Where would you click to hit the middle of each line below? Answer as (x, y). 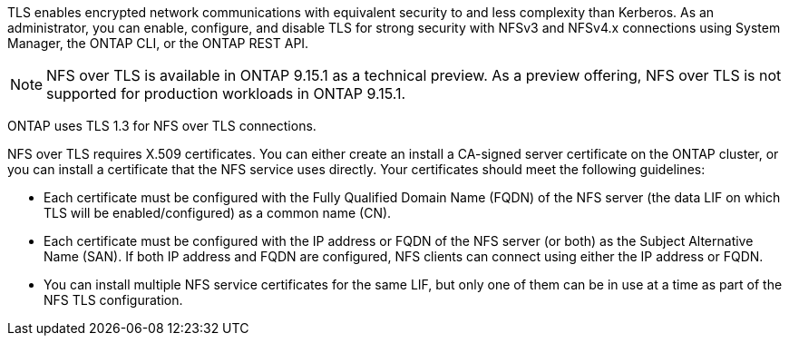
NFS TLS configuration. (113, 300)
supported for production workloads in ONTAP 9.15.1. (226, 93)
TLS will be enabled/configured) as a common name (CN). (218, 213)
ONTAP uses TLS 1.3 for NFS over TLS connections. (162, 126)
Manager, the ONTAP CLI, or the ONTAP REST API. (158, 43)
